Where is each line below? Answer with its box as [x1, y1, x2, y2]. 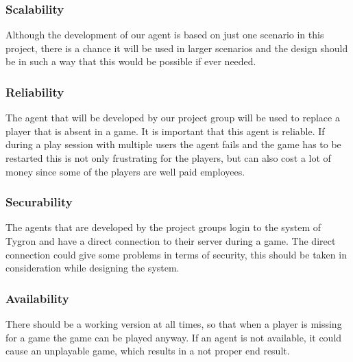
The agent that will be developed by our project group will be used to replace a [5, 110, 340, 125]
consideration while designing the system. [5, 261, 180, 275]
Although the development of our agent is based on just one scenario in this [5, 27, 324, 42]
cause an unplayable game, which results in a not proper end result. [5, 343, 290, 358]
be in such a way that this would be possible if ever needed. [5, 54, 256, 69]
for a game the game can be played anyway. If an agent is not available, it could [5, 330, 342, 344]
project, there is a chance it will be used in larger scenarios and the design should [5, 40, 348, 55]
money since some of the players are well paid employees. [5, 164, 245, 178]
